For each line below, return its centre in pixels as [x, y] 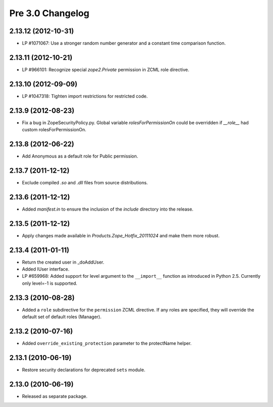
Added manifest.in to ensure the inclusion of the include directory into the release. [108, 209]
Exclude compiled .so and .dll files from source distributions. [85, 182]
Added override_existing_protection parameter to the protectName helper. [107, 343]
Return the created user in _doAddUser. [63, 262]
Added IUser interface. [46, 269]
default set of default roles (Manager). [62, 317]
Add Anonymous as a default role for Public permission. [80, 156]
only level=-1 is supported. [50, 283]
